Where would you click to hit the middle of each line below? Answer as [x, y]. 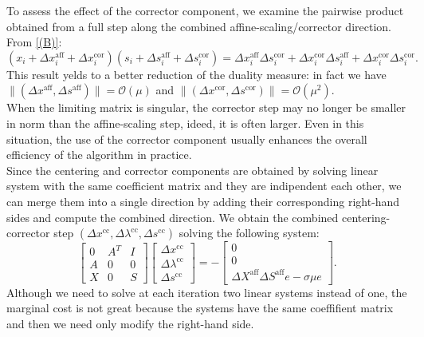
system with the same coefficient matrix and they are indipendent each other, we [204, 186]
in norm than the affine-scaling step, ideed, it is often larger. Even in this [185, 123]
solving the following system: [249, 233]
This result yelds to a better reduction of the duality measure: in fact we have [196, 74]
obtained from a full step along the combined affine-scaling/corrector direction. [199, 26]
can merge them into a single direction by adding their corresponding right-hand [203, 201]
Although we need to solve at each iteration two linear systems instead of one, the [207, 292]
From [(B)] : [34, 42]
